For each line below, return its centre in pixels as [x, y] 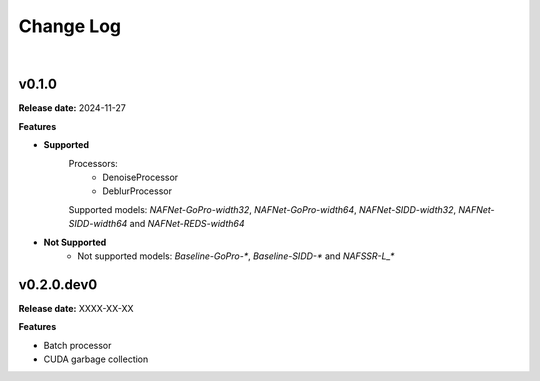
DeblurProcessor [137, 191]
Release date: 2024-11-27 [72, 108]
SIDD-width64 [98, 224]
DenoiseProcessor [140, 177]
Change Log [70, 26]
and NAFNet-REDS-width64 [187, 224]
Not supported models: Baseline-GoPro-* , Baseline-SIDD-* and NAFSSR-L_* [236, 256]
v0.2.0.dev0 [58, 284]
